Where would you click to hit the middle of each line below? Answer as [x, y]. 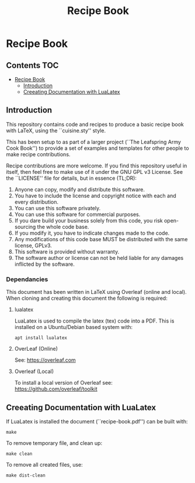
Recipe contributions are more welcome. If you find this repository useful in [97, 166]
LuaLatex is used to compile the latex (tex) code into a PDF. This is [94, 321]
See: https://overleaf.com [45, 360]
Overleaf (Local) [34, 371]
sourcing [25, 227]
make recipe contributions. [38, 154]
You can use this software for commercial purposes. [77, 214]
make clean [19, 454]
